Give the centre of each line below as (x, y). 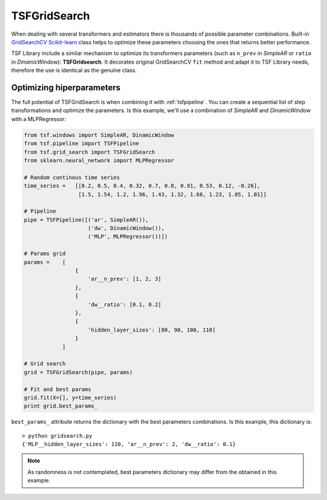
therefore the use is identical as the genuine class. (74, 70)
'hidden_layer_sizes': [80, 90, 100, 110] (152, 330)
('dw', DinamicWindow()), (126, 228)
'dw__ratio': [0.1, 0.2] (125, 304)
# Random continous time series (72, 177)
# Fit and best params (58, 389)
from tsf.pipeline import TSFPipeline (81, 143)
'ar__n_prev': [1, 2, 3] (125, 279)
